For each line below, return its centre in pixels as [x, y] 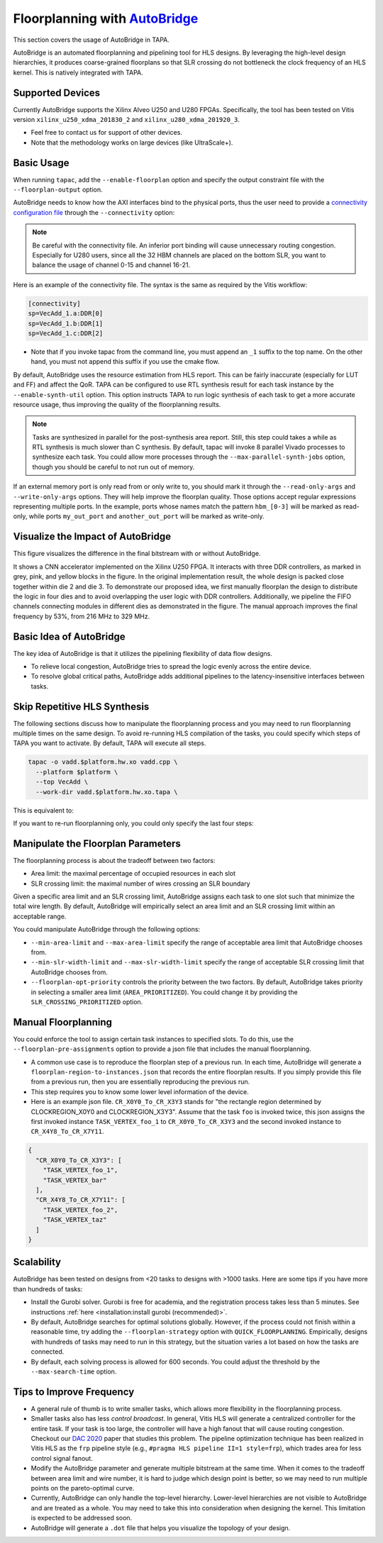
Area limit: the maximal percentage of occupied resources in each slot [133, 874]
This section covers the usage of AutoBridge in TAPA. [91, 40]
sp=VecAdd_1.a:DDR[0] [66, 313]
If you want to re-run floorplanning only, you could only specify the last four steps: [134, 823]
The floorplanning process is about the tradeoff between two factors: [114, 860]
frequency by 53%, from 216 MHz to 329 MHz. [82, 616]
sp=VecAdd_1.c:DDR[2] [66, 333]
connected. [48, 1352]
